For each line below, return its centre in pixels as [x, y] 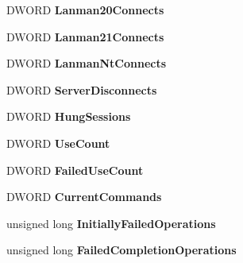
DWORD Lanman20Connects [85, 10]
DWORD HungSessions [69, 116]
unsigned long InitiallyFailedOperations [111, 223]
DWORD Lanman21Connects [85, 36]
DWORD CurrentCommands [84, 197]
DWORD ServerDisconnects [82, 89]
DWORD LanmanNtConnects [87, 63]
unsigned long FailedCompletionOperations [121, 250]
